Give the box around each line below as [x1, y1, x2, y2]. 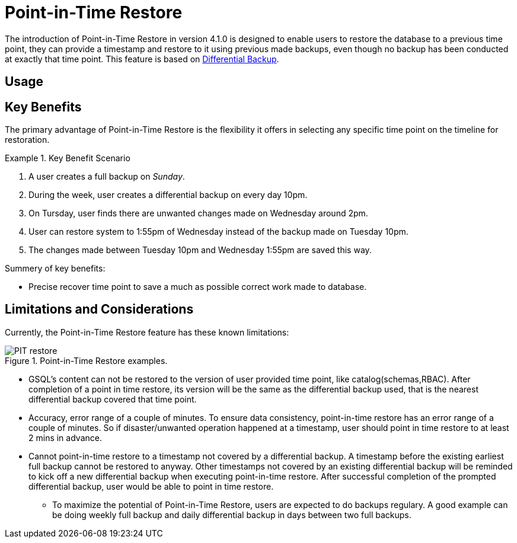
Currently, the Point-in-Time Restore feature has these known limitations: [5, 327, 289, 337]
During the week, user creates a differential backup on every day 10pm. [28, 190, 308, 200]
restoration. [5, 135, 50, 145]
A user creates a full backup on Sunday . [28, 171, 185, 182]
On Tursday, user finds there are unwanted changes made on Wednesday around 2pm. [28, 208, 368, 219]
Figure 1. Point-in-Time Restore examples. [5, 355, 168, 366]
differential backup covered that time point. [28, 394, 197, 404]
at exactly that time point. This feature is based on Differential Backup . [5, 53, 279, 64]
